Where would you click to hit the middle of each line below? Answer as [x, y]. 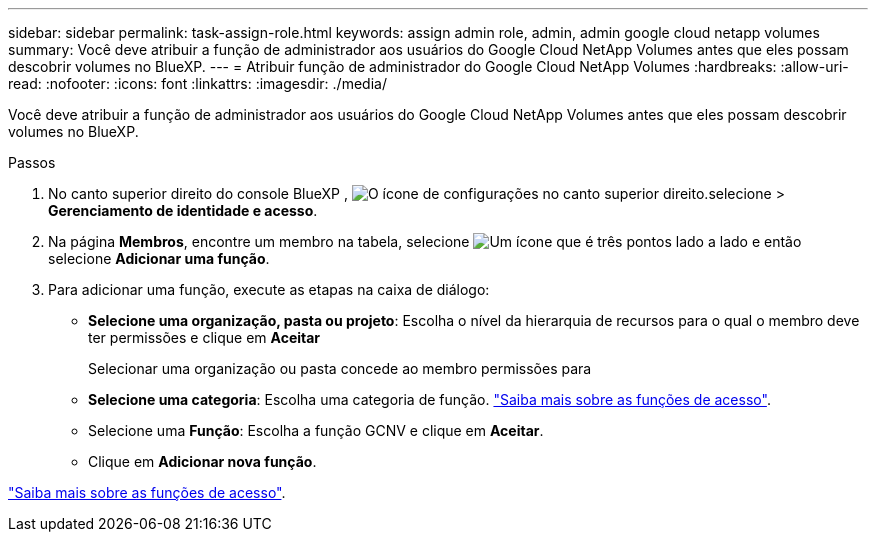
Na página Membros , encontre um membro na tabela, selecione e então [425, 241]
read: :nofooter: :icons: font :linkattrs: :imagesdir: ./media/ [197, 83]
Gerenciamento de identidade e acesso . [183, 210]
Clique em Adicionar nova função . [202, 461]
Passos [32, 162]
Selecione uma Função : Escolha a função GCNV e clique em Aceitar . [316, 430]
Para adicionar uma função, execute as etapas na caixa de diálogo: [269, 289]
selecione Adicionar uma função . [159, 258]
